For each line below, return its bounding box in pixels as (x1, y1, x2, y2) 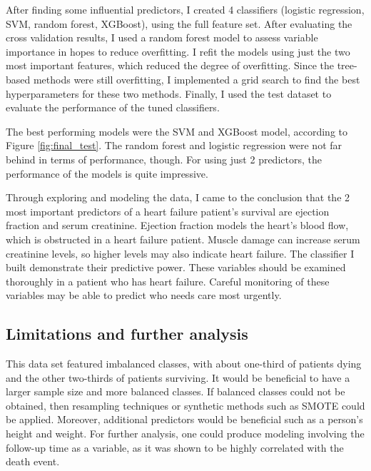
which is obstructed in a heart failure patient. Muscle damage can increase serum (6, 231, 360, 246)
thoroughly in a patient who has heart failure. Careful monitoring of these (6, 273, 330, 288)
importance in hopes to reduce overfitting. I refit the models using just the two (6, 44, 350, 59)
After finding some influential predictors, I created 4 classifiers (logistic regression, (6, 2, 365, 16)
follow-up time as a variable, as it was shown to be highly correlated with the (6, 440, 344, 455)
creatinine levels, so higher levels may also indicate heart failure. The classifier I (6, 245, 355, 260)
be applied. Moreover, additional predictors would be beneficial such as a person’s (6, 412, 363, 427)
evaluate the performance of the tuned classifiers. (6, 100, 220, 115)
